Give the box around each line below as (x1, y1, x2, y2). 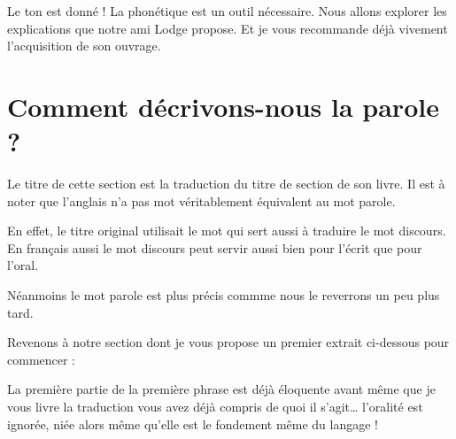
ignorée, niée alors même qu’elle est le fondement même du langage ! (7, 414, 378, 433)
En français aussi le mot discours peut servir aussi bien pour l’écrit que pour (7, 238, 422, 257)
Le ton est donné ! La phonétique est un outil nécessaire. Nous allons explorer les (7, 2, 447, 19)
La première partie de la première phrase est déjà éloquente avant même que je (7, 380, 436, 398)
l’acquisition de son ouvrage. (7, 36, 161, 55)
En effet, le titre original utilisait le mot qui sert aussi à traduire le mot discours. (7, 221, 446, 240)
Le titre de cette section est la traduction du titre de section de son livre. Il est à (7, 174, 445, 193)
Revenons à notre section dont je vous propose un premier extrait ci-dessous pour (7, 333, 450, 351)
